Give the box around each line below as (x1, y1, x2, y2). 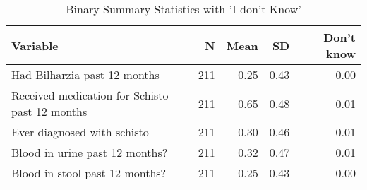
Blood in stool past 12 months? (11, 165, 167, 181)
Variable (11, 37, 59, 54)
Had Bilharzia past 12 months (11, 66, 160, 83)
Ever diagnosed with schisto (11, 124, 149, 140)
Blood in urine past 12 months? (11, 144, 168, 160)
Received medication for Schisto (11, 87, 169, 103)
